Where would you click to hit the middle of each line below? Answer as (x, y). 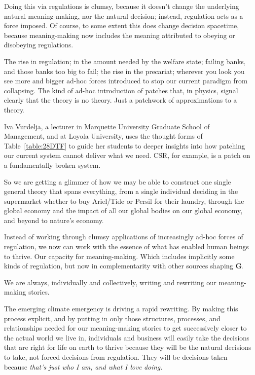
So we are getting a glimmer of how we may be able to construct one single (118, 181)
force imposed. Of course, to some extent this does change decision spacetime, (122, 25)
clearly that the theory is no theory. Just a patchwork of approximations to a (121, 100)
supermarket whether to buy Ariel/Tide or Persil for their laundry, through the (124, 201)
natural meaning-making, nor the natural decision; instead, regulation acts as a (124, 16)
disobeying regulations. (39, 45)
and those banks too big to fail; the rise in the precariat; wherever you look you (124, 71)
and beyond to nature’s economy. (54, 220)
